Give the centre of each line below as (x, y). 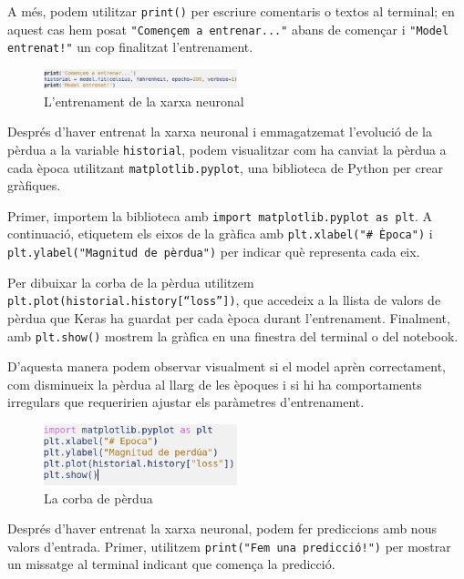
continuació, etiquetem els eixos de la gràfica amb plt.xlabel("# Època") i (220, 234)
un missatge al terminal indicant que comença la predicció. (171, 564)
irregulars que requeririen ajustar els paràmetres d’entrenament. (186, 402)
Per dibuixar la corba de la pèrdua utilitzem (131, 282)
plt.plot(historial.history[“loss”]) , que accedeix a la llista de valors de (224, 300)
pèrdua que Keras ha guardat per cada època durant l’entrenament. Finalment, (229, 317)
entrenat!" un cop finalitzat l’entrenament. (130, 47)
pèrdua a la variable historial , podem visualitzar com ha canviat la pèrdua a (227, 149)
